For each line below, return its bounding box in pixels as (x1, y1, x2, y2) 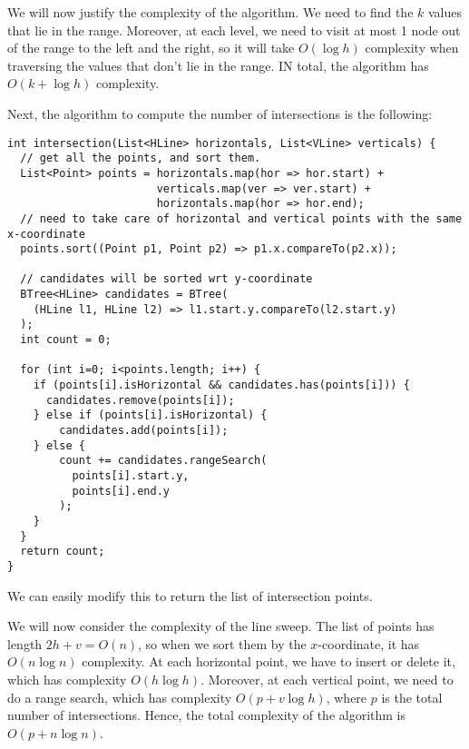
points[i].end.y (72, 484, 170, 498)
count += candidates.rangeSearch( (59, 454, 268, 468)
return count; (20, 545, 105, 558)
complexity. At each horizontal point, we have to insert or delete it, (82, 652, 455, 671)
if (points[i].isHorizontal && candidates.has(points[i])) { (33, 379, 410, 392)
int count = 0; (20, 333, 112, 347)
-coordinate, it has (318, 634, 420, 653)
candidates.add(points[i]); (59, 424, 229, 438)
